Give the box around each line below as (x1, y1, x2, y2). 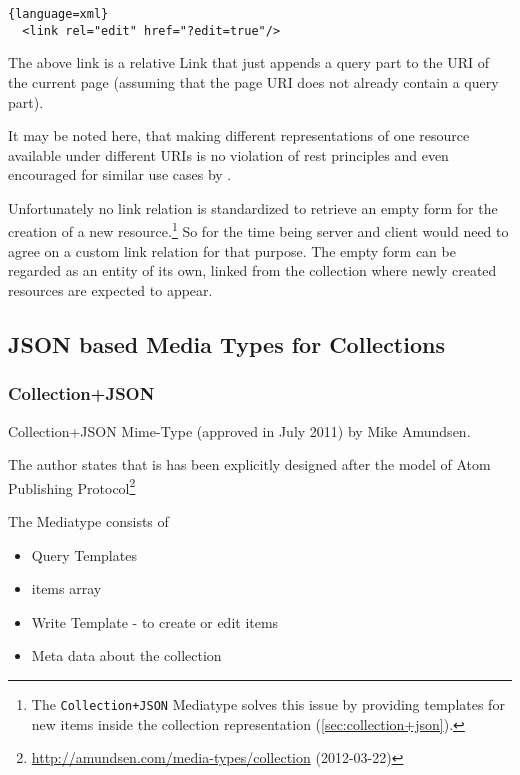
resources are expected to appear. (8, 279, 213, 300)
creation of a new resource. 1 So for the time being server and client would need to (8, 218, 509, 242)
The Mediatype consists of (8, 510, 169, 531)
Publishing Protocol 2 (8, 474, 136, 498)
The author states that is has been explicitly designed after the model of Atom (8, 454, 491, 475)
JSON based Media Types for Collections (8, 328, 445, 359)
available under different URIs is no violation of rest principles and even (8, 144, 449, 165)
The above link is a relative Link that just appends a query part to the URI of (8, 52, 490, 73)
